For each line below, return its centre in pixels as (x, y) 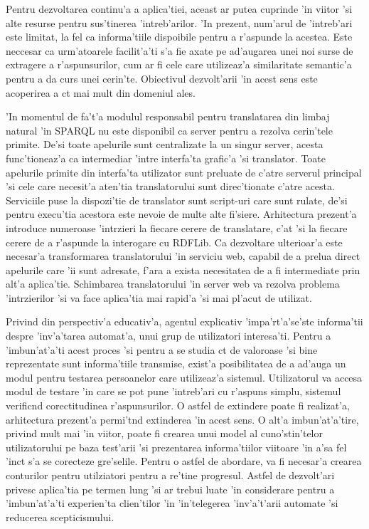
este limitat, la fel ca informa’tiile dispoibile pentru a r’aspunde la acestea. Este (179, 37)
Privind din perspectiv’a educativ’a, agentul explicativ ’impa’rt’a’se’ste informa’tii (184, 321)
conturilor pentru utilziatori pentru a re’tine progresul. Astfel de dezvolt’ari (170, 475)
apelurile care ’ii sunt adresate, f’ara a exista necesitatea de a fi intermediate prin (183, 269)
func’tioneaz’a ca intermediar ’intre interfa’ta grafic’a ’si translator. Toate (166, 158)
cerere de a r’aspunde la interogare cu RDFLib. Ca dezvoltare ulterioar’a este (174, 242)
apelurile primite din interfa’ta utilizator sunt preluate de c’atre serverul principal (184, 172)
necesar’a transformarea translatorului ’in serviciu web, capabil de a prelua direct (183, 256)
